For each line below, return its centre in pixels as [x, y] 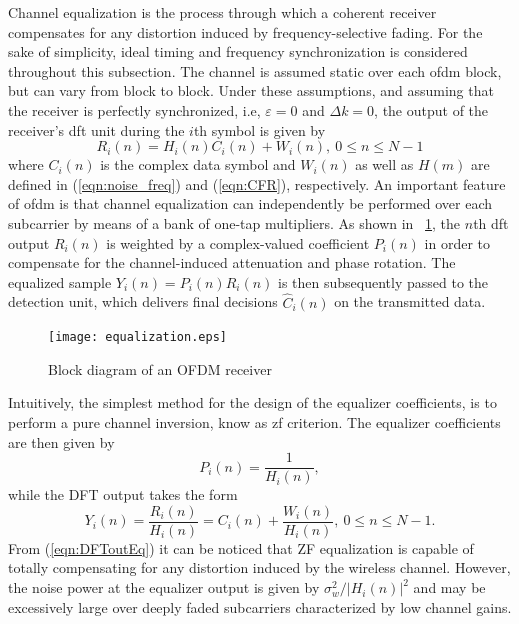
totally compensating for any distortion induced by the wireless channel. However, [259, 567]
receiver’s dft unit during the [96, 129]
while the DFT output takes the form [123, 494]
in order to [457, 242]
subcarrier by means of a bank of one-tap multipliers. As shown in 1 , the [234, 222]
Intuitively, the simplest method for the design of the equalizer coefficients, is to [252, 402]
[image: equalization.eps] [137, 337]
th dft [491, 222]
